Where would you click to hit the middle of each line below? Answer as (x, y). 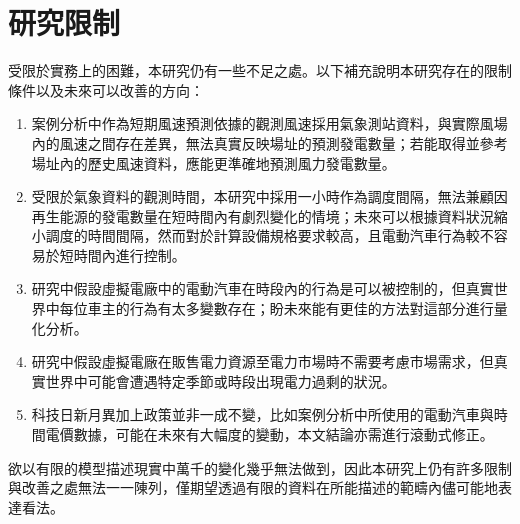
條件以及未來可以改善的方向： (106, 89)
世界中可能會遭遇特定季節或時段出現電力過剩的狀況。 (220, 380)
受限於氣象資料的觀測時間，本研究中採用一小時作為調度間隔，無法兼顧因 (269, 196)
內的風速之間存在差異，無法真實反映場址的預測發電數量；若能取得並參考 (269, 142)
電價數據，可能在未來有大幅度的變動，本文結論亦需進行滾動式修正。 (269, 434)
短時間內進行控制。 (122, 254)
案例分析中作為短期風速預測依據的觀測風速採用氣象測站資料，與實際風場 (269, 123)
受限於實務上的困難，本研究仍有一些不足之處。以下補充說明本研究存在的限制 (260, 70)
